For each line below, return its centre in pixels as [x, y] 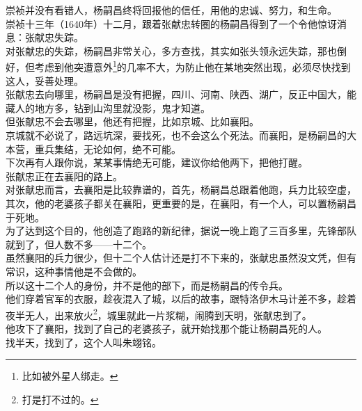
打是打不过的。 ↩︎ [60, 399]
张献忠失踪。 [54, 37]
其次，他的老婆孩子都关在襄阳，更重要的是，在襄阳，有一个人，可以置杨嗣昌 [181, 203]
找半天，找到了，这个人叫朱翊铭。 [84, 342]
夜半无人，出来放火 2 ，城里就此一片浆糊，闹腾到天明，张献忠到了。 [159, 314]
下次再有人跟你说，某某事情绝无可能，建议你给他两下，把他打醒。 [157, 162]
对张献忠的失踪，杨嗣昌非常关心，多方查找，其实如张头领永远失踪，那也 [171, 50]
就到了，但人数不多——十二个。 [79, 244]
